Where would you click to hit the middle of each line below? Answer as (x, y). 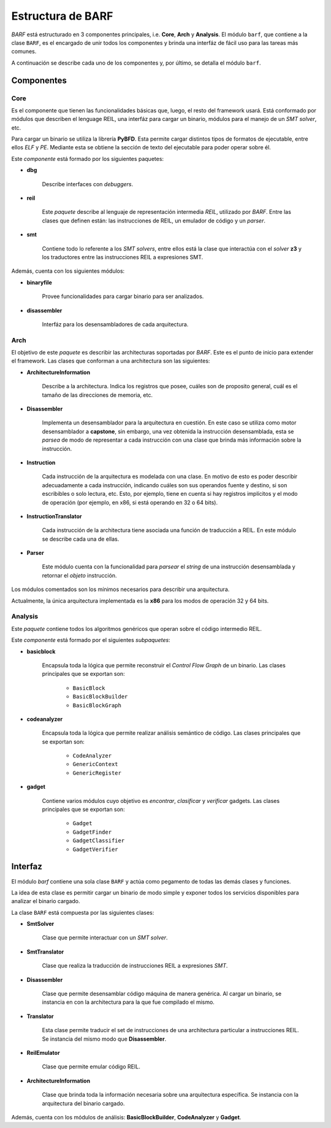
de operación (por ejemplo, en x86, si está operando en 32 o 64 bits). (130, 502)
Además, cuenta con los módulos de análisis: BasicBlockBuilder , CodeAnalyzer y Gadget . (126, 1117)
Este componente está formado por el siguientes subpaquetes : (91, 640)
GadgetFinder (92, 832)
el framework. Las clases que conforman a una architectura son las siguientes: (111, 361)
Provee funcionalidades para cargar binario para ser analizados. (123, 296)
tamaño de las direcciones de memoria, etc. (97, 395)
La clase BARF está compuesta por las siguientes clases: (83, 912)
